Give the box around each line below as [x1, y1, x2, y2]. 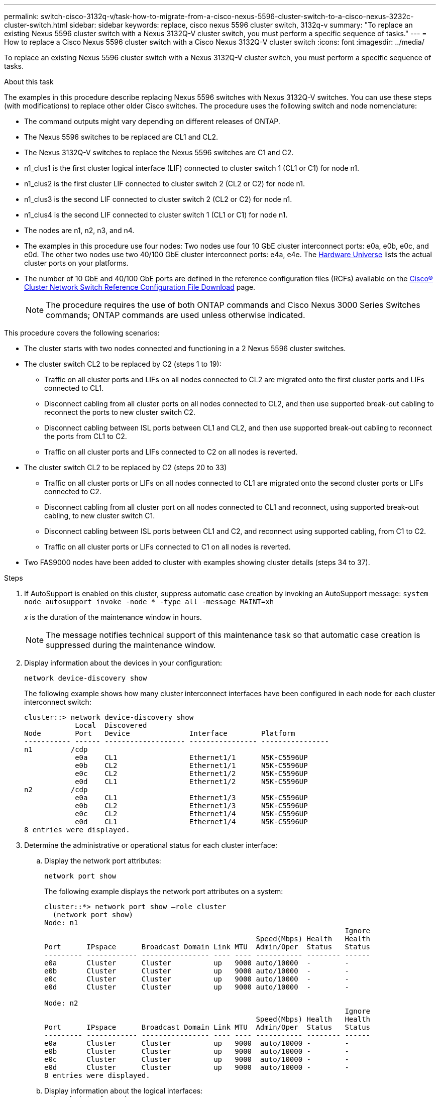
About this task [4, 77, 54, 86]
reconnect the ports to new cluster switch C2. [44, 408, 195, 416]
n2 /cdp [24, 786, 88, 794]
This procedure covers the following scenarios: [4, 328, 160, 337]
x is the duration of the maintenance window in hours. [24, 613, 202, 621]
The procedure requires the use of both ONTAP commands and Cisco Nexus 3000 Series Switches [46, 300, 420, 310]
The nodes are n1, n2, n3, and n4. [24, 226, 135, 235]
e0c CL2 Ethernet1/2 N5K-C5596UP [75, 770, 308, 778]
